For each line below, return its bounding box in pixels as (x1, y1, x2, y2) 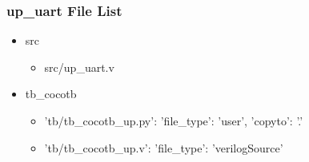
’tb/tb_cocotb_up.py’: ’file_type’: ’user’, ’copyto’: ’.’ (44, 113, 303, 128)
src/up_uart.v (44, 58, 114, 75)
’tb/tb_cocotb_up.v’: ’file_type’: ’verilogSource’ (44, 139, 283, 156)
